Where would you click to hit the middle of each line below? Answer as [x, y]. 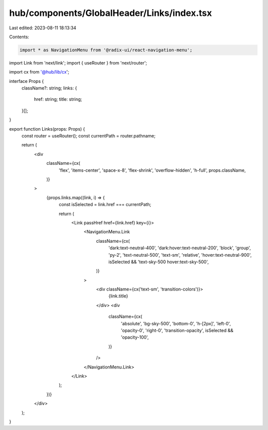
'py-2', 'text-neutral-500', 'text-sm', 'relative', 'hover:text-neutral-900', [180, 255]
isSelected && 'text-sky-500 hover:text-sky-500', [159, 262]
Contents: [19, 37]
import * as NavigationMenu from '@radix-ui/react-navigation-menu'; [106, 50]
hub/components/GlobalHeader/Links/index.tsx [110, 13]
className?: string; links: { [49, 88]
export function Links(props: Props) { [47, 129]
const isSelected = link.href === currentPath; [105, 205]
